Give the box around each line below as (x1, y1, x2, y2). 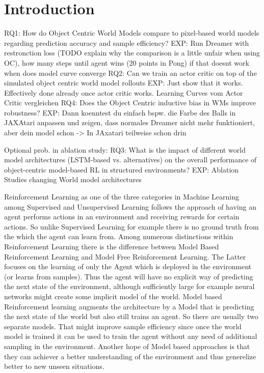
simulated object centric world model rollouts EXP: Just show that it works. (4, 77, 243, 88)
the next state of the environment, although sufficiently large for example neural (4, 281, 255, 292)
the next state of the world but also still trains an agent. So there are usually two (4, 311, 258, 322)
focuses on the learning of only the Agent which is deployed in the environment (4, 261, 252, 272)
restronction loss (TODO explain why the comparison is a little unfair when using (4, 47, 260, 58)
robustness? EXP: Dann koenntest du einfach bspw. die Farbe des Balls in (4, 107, 236, 118)
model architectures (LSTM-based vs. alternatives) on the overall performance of (4, 154, 257, 165)
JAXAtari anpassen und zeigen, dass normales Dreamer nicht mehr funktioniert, (4, 117, 255, 128)
